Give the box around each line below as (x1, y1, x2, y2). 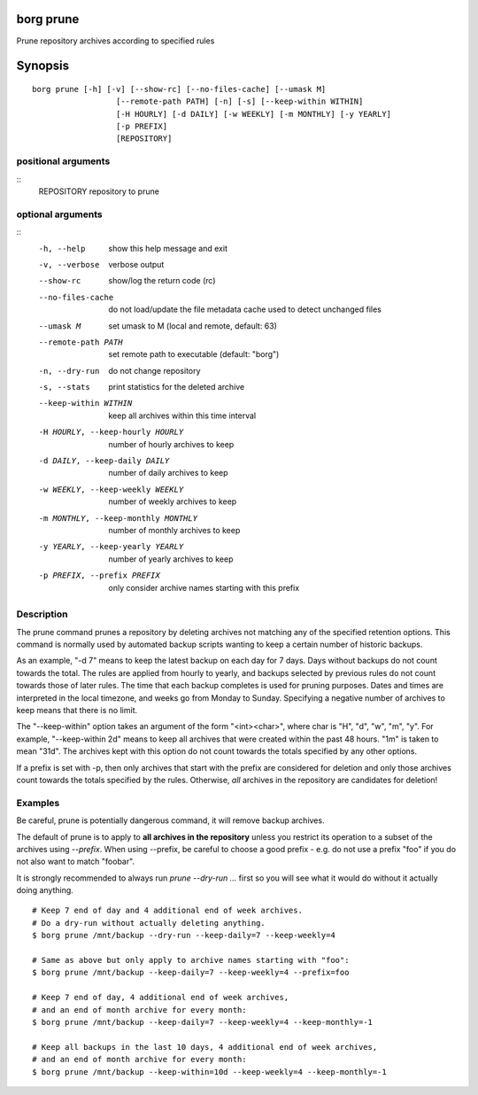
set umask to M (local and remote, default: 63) (108, 320, 278, 331)
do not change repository (108, 365, 201, 376)
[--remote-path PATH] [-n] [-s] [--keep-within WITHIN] (115, 97, 364, 106)
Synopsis (16, 58, 70, 74)
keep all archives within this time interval (108, 410, 257, 421)
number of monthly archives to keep (108, 524, 241, 535)
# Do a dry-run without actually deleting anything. (32, 918, 266, 928)
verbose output (108, 259, 165, 269)
